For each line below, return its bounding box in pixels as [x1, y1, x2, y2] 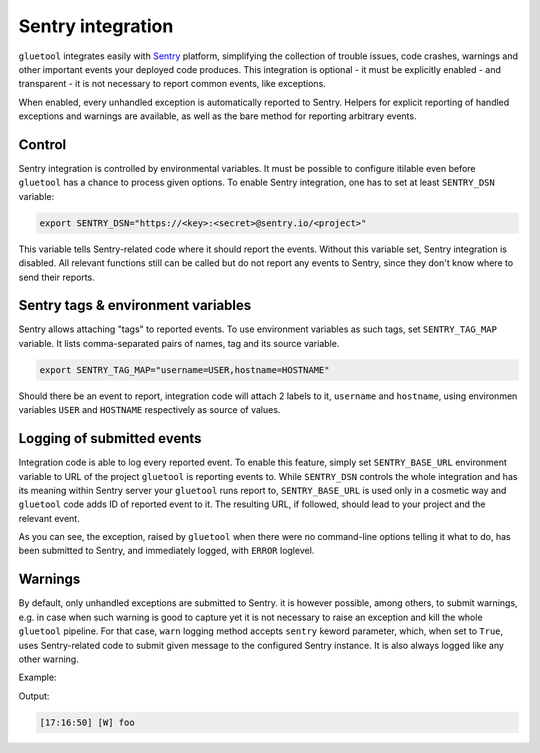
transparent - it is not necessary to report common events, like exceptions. [18, 78, 327, 90]
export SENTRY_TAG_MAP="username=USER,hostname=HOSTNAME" [39, 364, 330, 375]
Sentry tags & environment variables [18, 297, 252, 314]
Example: [18, 671, 57, 684]
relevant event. [18, 512, 80, 524]
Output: [18, 690, 50, 702]
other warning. [18, 653, 79, 665]
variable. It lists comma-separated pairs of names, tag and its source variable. [18, 337, 340, 349]
